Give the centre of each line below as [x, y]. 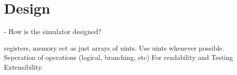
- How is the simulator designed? [53, 31]
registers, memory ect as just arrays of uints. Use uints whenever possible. [114, 47]
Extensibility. [24, 66]
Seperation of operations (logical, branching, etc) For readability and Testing [118, 57]
